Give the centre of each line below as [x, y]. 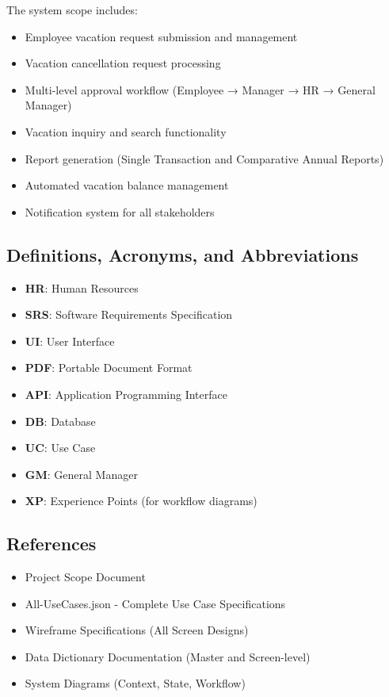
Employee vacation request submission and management [161, 36]
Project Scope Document [85, 577]
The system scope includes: [72, 10]
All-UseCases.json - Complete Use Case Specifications [155, 603]
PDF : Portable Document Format [109, 368]
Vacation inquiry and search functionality [126, 131]
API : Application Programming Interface [126, 394]
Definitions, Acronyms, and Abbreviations [183, 254]
